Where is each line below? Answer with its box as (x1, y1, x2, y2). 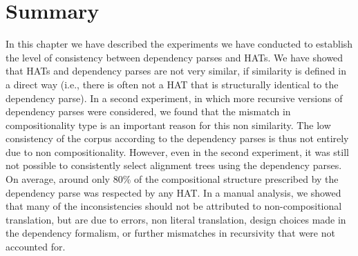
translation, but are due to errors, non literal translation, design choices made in (6, 212, 346, 226)
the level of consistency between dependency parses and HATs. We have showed (6, 50, 343, 64)
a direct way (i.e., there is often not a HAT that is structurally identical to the (6, 77, 339, 91)
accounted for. (6, 239, 66, 254)
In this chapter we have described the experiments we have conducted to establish (6, 37, 353, 51)
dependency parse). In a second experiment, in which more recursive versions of (6, 90, 343, 105)
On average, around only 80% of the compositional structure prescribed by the (6, 172, 339, 186)
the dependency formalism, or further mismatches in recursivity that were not (6, 226, 335, 240)
